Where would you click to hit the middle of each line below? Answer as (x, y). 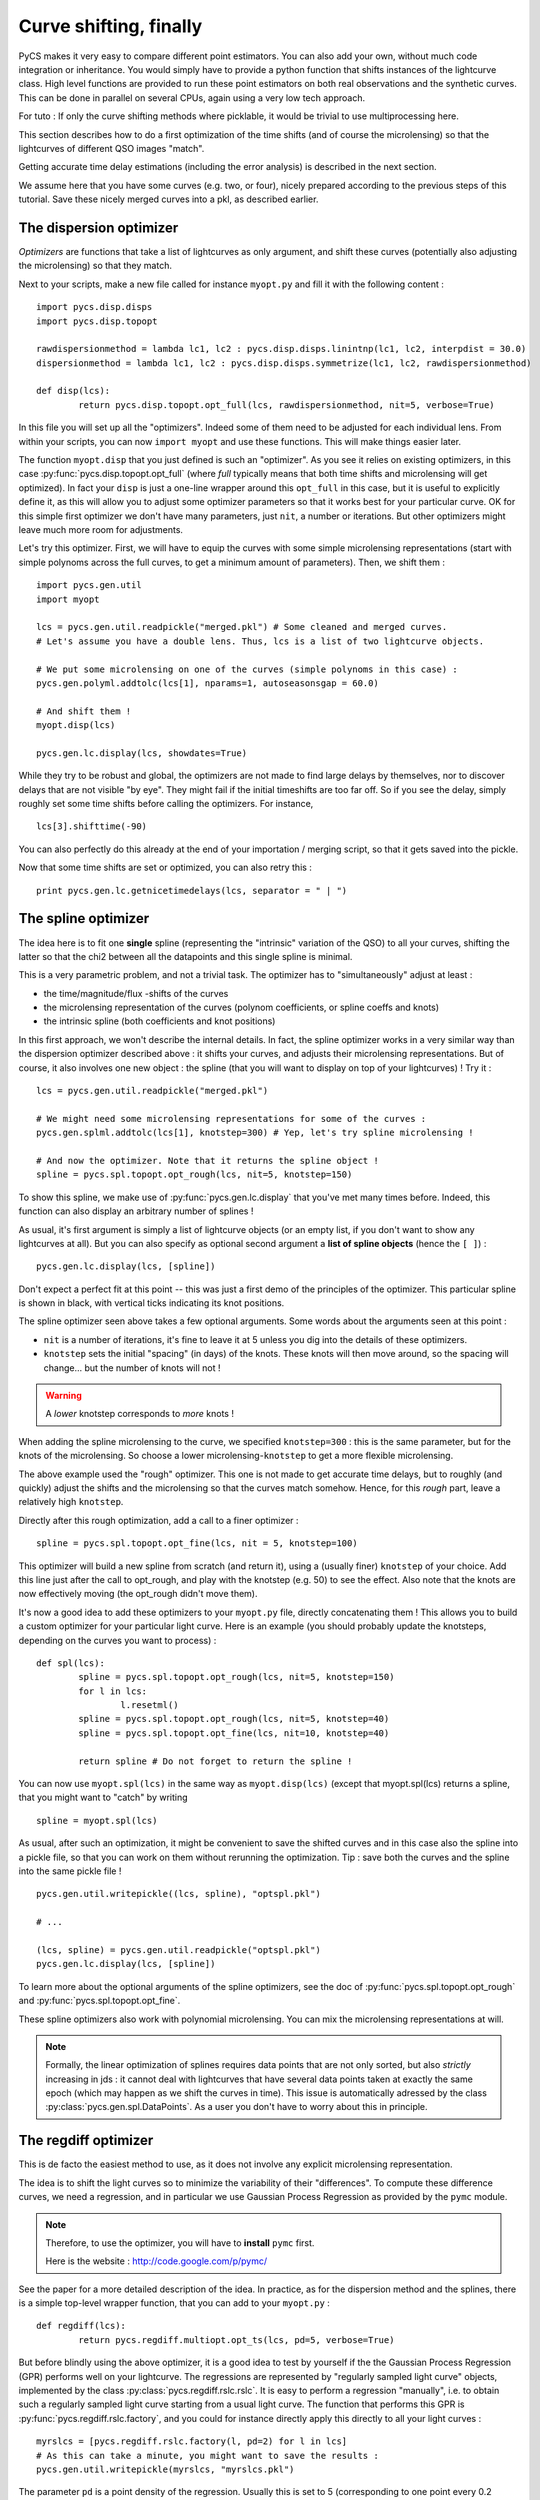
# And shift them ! (84, 711)
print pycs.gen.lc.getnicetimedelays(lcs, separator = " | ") (192, 890)
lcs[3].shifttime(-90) (92, 826)
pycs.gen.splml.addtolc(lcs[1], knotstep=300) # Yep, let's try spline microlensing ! (255, 1133)
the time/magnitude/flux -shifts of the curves (136, 993)
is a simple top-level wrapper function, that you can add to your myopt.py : (174, 2303)
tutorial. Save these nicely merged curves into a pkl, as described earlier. (168, 199)
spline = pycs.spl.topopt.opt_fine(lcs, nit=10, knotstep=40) (234, 1733)
